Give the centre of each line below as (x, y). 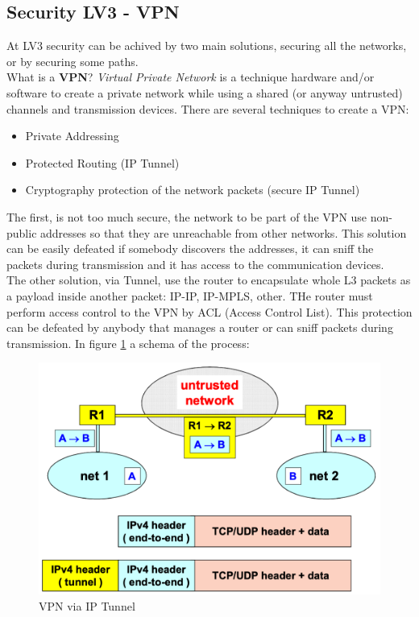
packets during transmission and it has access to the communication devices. (195, 264)
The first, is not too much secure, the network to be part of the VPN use (187, 216)
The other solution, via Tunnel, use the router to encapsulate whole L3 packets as (209, 280)
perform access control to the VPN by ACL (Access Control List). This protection (209, 311)
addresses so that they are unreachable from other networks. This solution (224, 232)
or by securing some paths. (73, 61)
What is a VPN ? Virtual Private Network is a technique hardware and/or (191, 77)
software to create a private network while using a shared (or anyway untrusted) (205, 92)
